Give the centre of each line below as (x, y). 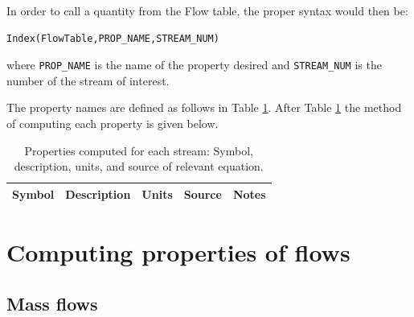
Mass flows (52, 303)
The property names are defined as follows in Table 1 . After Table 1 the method (204, 107)
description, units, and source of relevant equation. (139, 166)
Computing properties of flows (178, 252)
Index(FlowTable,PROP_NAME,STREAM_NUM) (113, 38)
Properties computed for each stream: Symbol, (139, 150)
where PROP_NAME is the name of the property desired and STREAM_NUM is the (194, 65)
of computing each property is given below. (113, 124)
